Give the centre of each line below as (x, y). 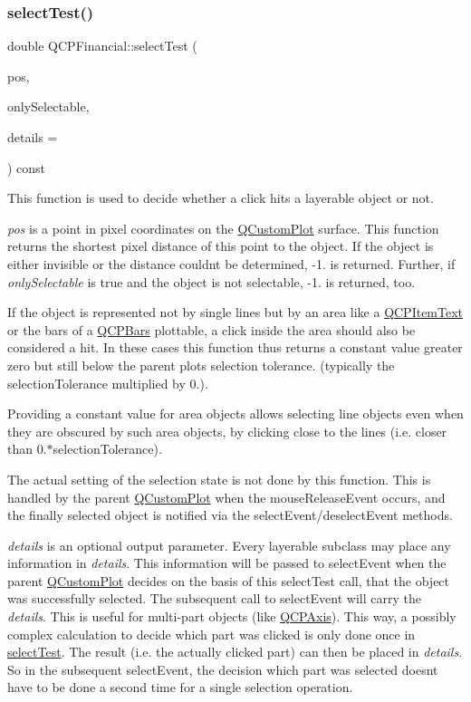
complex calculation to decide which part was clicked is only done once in (211, 634)
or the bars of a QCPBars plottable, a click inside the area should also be (211, 329)
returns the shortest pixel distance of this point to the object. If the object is (221, 246)
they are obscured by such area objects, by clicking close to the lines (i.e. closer (227, 431)
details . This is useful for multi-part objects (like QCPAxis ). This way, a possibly (232, 616)
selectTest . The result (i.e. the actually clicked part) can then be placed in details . (235, 652)
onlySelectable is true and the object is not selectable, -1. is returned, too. (211, 281)
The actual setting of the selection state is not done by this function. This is (219, 479)
